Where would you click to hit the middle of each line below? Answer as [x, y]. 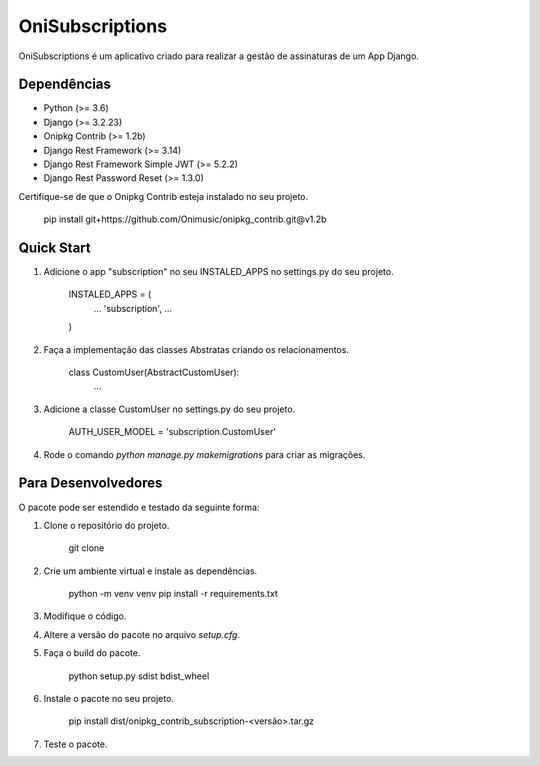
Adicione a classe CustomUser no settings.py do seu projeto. [169, 409]
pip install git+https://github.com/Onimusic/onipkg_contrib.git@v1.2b [185, 219]
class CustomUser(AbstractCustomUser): [154, 372]
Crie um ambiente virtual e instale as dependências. [150, 571]
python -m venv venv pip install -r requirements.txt [173, 594]
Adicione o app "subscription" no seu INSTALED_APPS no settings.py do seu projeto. [218, 272]
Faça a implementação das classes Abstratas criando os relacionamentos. [196, 349]
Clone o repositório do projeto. [106, 525]
